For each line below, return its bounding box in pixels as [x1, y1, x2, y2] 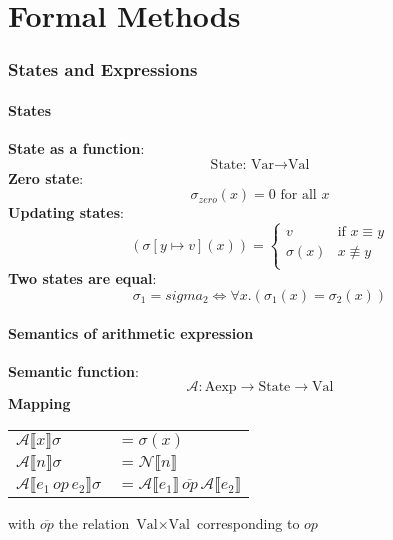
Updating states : [8, 202, 124, 223]
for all [280, 188, 317, 203]
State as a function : [8, 138, 145, 159]
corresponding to [196, 512, 300, 533]
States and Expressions [8, 57, 198, 82]
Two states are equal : [8, 268, 157, 289]
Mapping [8, 393, 71, 414]
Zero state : [8, 167, 84, 188]
